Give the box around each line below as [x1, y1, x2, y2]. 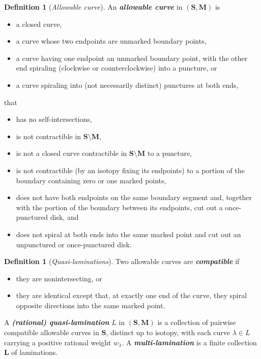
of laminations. [11, 347, 58, 357]
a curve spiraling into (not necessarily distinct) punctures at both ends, [16, 79, 239, 90]
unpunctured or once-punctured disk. [16, 239, 132, 249]
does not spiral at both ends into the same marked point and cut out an [16, 229, 241, 239]
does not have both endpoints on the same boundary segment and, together [16, 192, 252, 203]
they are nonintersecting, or [16, 273, 102, 283]
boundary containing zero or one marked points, [16, 175, 166, 185]
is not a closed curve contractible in [16, 148, 127, 158]
